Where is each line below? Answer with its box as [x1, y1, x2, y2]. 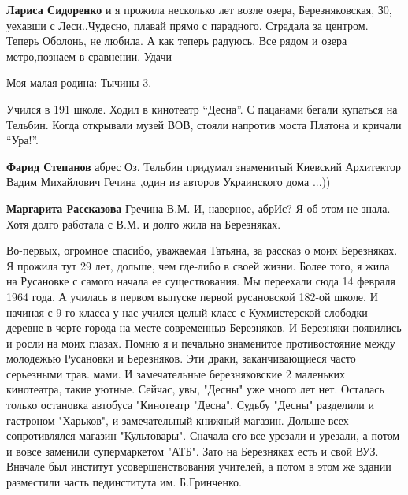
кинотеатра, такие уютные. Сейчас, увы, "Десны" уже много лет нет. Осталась [6, 381, 384, 397]
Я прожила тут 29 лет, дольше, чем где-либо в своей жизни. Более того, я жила [6, 257, 390, 274]
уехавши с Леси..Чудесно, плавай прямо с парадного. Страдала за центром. [6, 17, 369, 33]
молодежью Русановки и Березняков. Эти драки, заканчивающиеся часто [6, 350, 356, 367]
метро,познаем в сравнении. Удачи [6, 47, 172, 64]
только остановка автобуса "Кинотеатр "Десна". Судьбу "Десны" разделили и [6, 396, 375, 413]
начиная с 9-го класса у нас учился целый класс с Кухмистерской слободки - [6, 303, 376, 320]
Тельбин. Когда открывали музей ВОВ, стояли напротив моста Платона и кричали [6, 116, 402, 132]
